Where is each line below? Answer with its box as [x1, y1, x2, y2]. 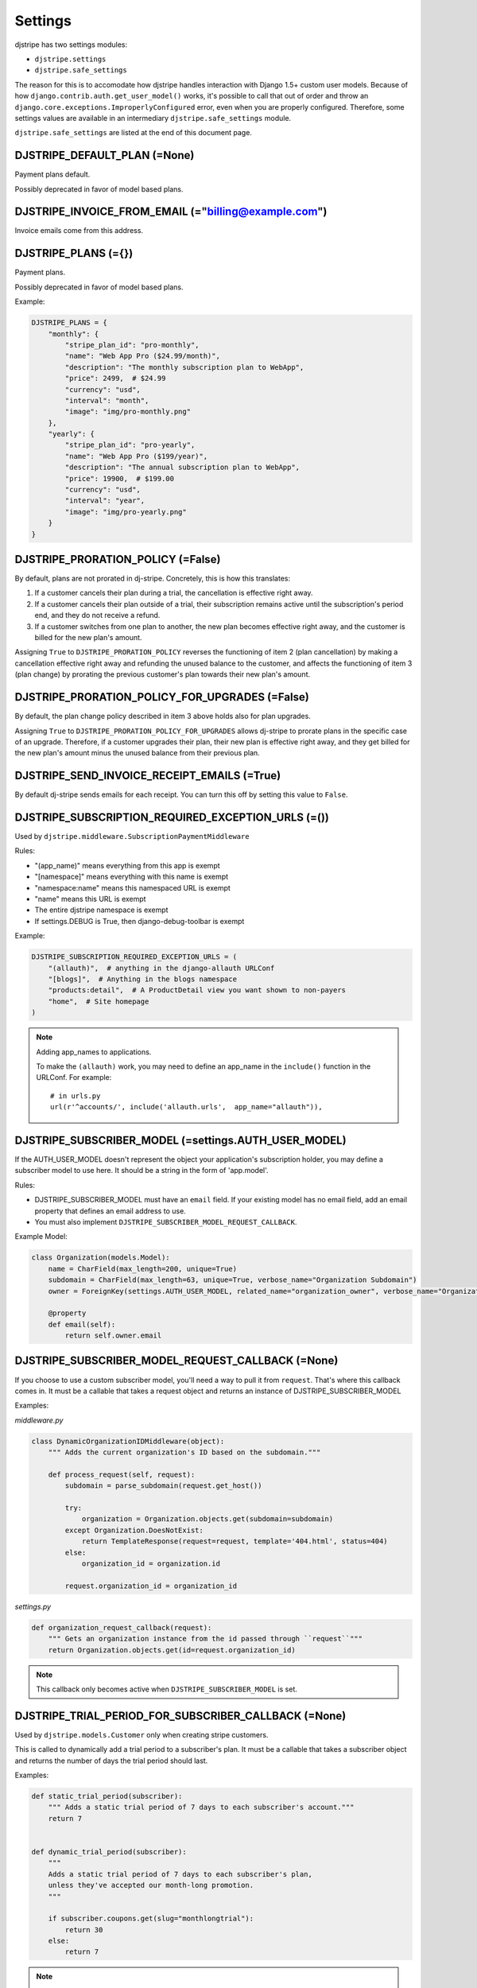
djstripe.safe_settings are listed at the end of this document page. [14, 128, 252, 138]
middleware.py [14, 1415, 64, 1425]
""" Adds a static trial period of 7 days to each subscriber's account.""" [48, 1803, 355, 1812]
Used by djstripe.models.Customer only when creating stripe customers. [14, 1730, 269, 1739]
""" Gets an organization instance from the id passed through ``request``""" [48, 1634, 363, 1644]
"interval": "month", [64, 396, 149, 405]
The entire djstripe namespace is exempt [34, 905, 169, 914]
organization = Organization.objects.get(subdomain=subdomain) [81, 1515, 334, 1524]
